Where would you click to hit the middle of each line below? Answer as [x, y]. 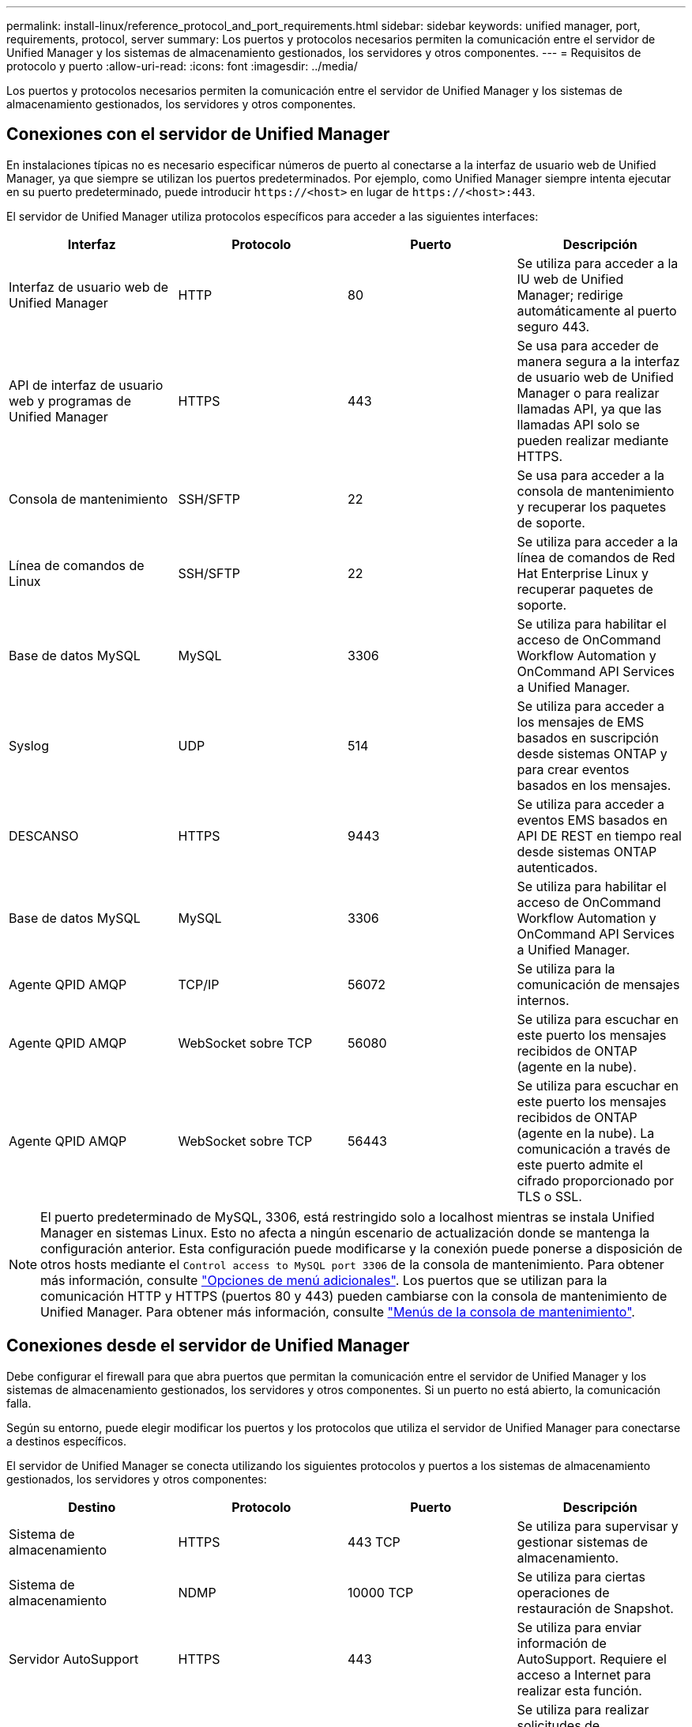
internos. [543, 1000]
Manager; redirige [570, 295]
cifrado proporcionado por [595, 1180]
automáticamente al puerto [597, 310]
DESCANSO [44, 835]
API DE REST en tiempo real [599, 835]
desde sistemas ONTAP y [592, 753]
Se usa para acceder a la [591, 475]
